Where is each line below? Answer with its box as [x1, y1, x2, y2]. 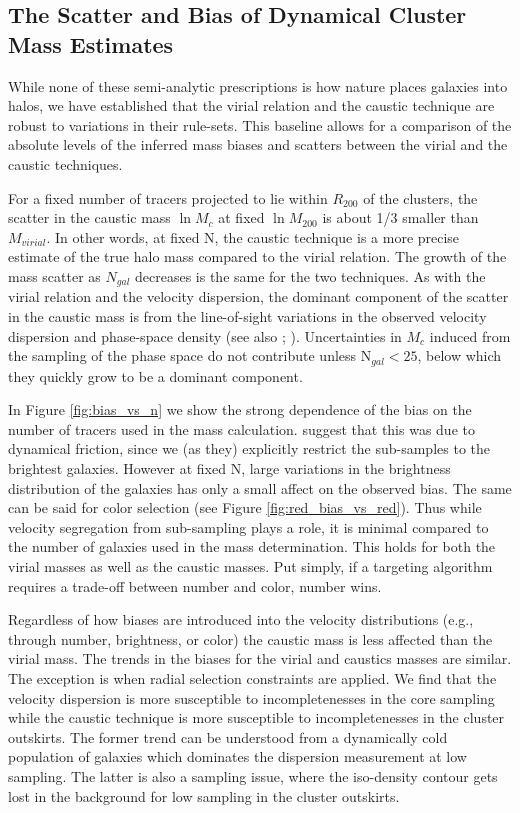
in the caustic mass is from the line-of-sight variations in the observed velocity [8, 305, 487, 326]
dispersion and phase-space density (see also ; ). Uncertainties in [8, 325, 402, 346]
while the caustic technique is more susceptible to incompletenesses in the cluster [8, 707, 505, 728]
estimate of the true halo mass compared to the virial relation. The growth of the [8, 246, 507, 267]
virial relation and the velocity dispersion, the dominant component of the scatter [8, 286, 509, 307]
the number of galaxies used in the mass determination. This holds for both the [8, 536, 496, 557]
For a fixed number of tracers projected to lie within [8, 187, 328, 208]
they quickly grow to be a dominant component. [8, 365, 303, 386]
